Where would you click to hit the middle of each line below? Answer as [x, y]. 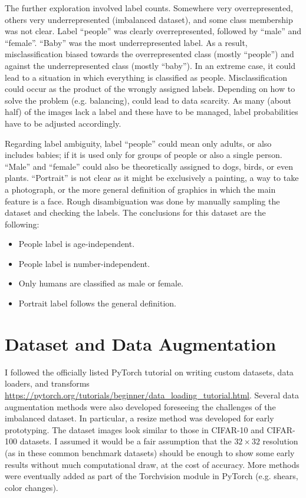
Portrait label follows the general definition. [97, 303]
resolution [280, 441]
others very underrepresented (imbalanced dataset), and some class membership [149, 19]
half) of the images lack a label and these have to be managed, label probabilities [152, 112]
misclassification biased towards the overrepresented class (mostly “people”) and [149, 54]
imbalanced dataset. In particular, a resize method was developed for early [139, 418]
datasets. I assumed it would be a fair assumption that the [126, 441]
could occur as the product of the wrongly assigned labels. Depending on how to [150, 89]
